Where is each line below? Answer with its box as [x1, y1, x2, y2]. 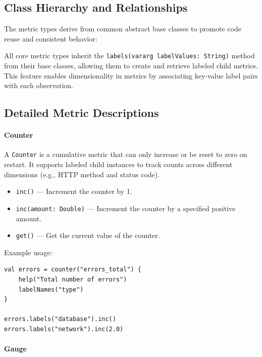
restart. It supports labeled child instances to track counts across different [4, 159, 233, 170]
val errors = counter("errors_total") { [4, 266, 142, 273]
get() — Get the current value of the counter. [16, 230, 160, 241]
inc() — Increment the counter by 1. [16, 186, 132, 196]
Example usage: [4, 247, 53, 257]
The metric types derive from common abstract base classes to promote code [4, 23, 241, 34]
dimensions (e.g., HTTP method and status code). [4, 169, 160, 179]
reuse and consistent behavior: [4, 33, 97, 44]
